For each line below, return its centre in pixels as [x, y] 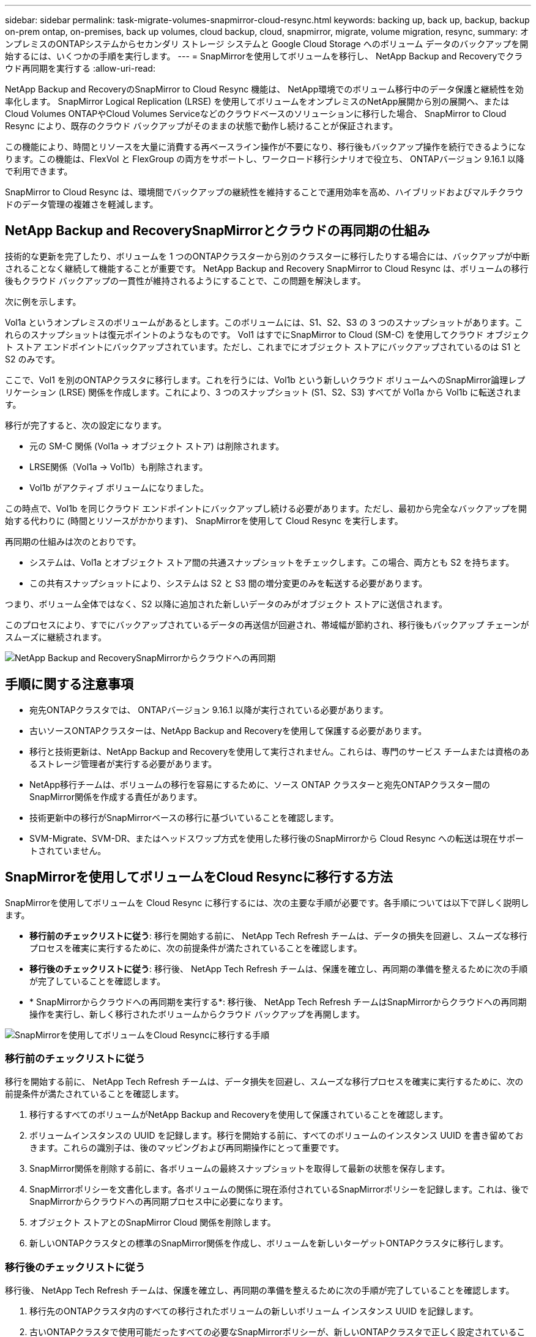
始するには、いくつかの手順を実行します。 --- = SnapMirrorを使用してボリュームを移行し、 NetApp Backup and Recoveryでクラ [264, 56]
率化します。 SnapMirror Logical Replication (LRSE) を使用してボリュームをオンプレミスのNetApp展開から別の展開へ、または [257, 101]
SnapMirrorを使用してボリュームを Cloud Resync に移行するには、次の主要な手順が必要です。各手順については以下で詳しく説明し [267, 902]
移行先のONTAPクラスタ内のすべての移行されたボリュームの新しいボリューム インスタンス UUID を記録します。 [254, 1311]
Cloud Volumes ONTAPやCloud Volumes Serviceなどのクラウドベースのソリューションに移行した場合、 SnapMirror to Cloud [256, 114]
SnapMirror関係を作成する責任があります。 [116, 796]
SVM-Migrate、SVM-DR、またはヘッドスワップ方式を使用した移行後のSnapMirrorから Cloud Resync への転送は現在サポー [277, 838]
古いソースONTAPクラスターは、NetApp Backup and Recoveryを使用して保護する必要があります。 [228, 730]
